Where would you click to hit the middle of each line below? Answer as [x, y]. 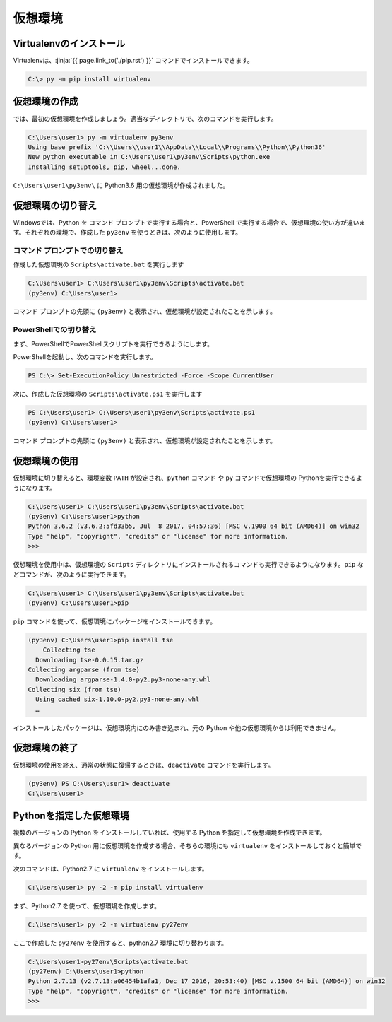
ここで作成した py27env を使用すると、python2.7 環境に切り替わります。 [120, 943]
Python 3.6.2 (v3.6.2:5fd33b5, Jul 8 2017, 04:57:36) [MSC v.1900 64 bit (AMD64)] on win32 [194, 526]
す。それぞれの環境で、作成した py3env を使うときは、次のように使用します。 [127, 232]
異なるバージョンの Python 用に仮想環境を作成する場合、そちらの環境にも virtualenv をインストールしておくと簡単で [188, 845]
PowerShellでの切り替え [55, 330]
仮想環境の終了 [46, 748]
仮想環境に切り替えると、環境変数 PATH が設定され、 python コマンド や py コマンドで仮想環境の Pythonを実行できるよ [188, 478]
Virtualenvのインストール [69, 43]
